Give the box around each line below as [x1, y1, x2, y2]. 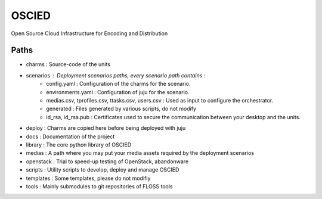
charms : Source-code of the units [26, 61, 110, 68]
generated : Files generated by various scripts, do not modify [46, 105, 197, 113]
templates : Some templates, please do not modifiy [26, 175, 151, 182]
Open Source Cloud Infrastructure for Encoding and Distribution [11, 30, 168, 37]
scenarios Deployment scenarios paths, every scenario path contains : [26, 71, 206, 79]
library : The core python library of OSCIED [26, 141, 132, 148]
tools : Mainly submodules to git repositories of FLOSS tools [26, 182, 173, 190]
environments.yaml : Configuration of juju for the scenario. [46, 88, 190, 95]
